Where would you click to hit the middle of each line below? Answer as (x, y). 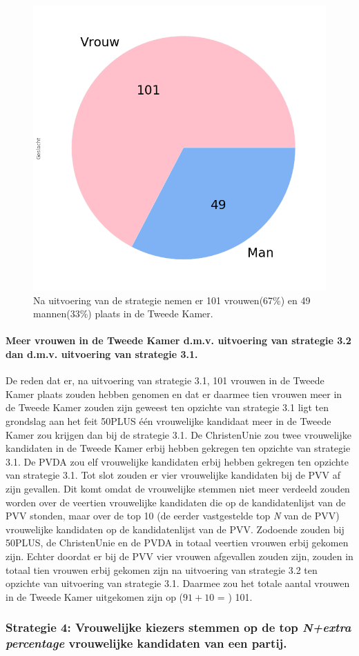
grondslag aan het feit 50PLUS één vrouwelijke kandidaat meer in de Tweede (168, 421)
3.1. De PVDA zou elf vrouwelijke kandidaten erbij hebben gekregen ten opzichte (177, 461)
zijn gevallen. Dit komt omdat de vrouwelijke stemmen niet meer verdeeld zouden (178, 489)
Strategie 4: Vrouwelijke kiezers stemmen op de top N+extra (178, 627)
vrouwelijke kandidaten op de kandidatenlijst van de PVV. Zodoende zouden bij (175, 529)
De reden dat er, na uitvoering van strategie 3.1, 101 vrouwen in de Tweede (165, 380)
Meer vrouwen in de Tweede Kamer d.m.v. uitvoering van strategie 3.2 (178, 340)
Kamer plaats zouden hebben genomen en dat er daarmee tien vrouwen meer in (174, 394)
